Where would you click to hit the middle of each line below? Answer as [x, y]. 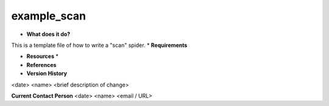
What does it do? [48, 34]
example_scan [49, 16]
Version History [47, 74]
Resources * [43, 56]
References [41, 65]
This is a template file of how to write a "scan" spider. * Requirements [99, 45]
